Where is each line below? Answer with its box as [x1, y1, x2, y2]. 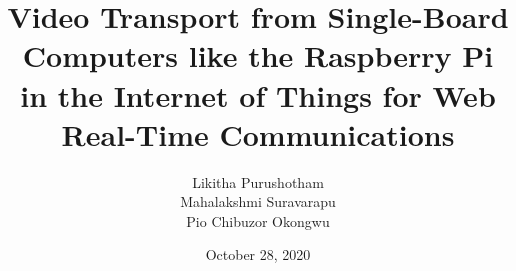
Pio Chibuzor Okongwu [186, 210, 330, 231]
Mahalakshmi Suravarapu [180, 191, 336, 212]
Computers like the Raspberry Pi [22, 35, 494, 76]
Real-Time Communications [61, 113, 455, 154]
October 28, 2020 [205, 244, 311, 265]
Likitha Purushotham [192, 171, 324, 192]
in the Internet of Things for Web [20, 74, 496, 115]
